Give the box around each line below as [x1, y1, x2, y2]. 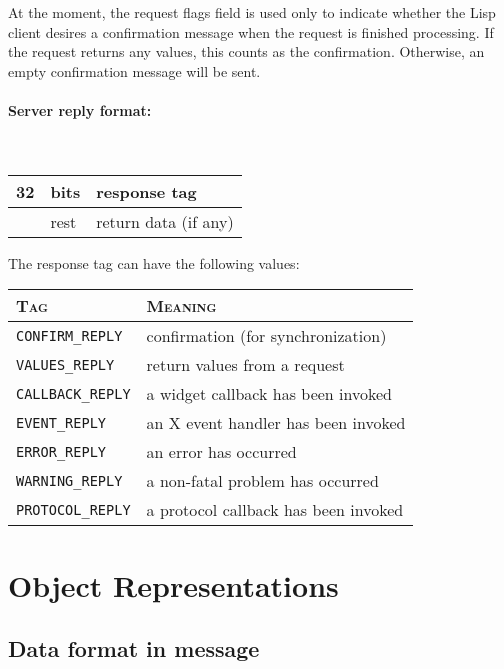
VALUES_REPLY [16, 356, 115, 373]
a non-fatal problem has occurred [146, 469, 379, 493]
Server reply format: [8, 99, 152, 120]
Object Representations [8, 564, 339, 605]
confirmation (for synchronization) [146, 324, 387, 348]
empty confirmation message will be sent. [8, 60, 261, 81]
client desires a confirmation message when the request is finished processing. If [8, 21, 494, 42]
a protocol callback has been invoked [146, 498, 404, 522]
